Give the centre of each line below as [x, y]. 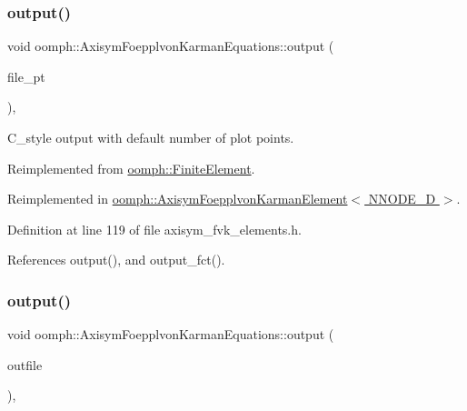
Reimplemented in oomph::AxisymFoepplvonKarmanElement [178, 199]
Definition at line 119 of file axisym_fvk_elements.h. [154, 229]
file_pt [26, 76]
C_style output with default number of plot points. [151, 137]
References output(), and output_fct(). [116, 260]
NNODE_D [402, 199]
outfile [25, 364]
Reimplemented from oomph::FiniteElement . [131, 168]
